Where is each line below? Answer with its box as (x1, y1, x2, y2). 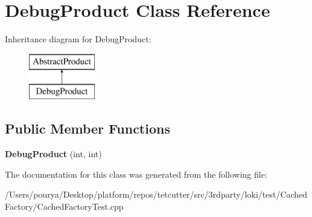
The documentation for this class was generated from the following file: (5, 167, 267, 180)
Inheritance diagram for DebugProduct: (5, 33, 151, 45)
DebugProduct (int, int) (5, 147, 102, 160)
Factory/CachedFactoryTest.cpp (5, 199, 124, 212)
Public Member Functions (5, 119, 170, 138)
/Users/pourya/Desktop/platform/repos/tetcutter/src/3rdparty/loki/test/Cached (5, 188, 308, 201)
